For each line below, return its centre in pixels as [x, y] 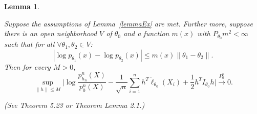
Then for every [27, 66]
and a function [146, 33]
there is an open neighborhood [51, 33]
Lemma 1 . [22, 6]
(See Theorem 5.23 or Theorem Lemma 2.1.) [74, 105]
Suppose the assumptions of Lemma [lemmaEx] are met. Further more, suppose [128, 23]
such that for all [29, 44]
